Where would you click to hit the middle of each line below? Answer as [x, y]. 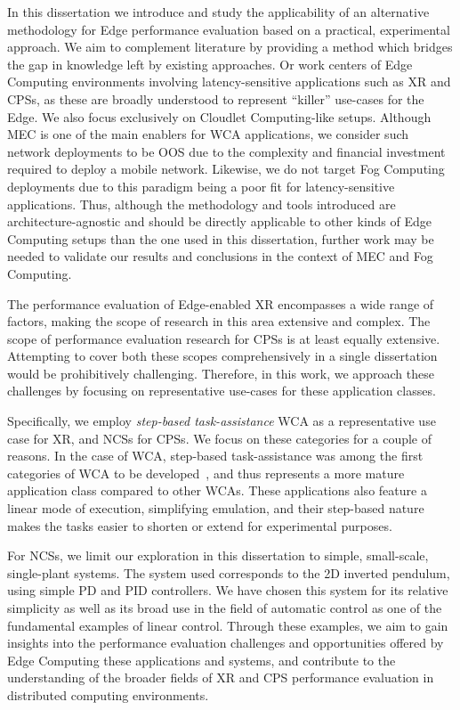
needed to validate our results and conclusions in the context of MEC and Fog [220, 256]
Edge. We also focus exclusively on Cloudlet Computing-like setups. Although [219, 116]
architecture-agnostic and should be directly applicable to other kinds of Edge [220, 221]
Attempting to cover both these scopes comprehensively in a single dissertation [222, 356]
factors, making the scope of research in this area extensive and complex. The [219, 321]
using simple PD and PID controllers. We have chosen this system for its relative [228, 590]
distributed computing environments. [108, 694]
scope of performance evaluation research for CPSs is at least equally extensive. [224, 338]
